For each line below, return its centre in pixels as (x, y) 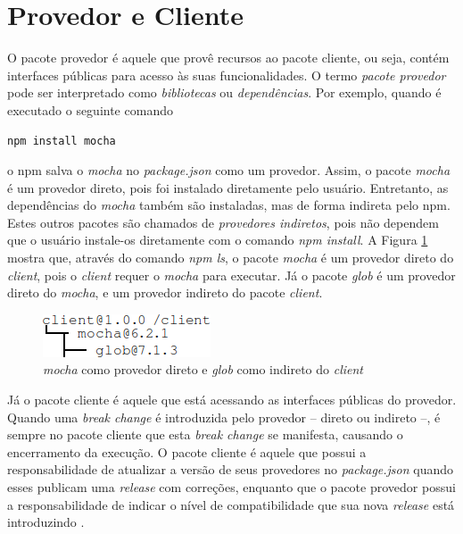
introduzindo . (46, 522)
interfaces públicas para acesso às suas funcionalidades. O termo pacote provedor (227, 75)
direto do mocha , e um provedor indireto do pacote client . (165, 292)
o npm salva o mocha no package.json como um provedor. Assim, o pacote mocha (229, 170)
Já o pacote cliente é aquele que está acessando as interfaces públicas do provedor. (232, 400)
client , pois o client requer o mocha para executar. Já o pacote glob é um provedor (231, 275)
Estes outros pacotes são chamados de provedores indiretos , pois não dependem (223, 222)
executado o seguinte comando (90, 109)
